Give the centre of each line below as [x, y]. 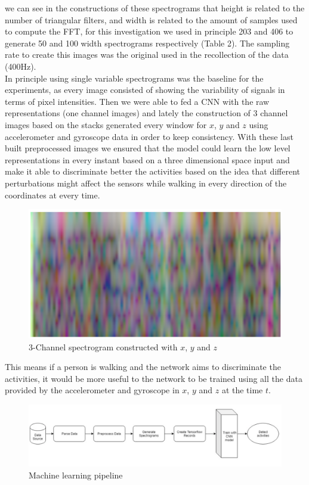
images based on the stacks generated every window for [106, 124]
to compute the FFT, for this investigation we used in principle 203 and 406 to [149, 31]
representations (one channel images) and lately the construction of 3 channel [146, 113]
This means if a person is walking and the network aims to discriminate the [143, 367]
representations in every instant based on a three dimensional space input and [147, 159]
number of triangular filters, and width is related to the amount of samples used [151, 19]
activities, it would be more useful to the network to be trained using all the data [154, 378]
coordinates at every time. [52, 195]
